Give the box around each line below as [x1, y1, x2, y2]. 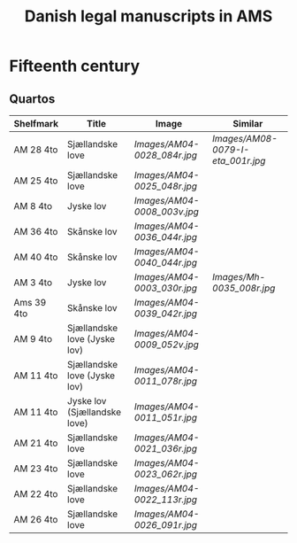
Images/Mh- [211, 271, 266, 283]
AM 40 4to [13, 251, 58, 263]
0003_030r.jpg [133, 282, 197, 294]
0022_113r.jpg [133, 493, 197, 506]
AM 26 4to [13, 514, 58, 525]
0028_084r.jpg [133, 149, 197, 161]
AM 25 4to [13, 175, 58, 187]
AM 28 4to [13, 144, 58, 156]
